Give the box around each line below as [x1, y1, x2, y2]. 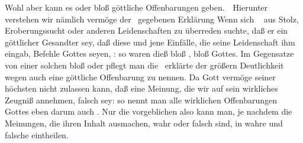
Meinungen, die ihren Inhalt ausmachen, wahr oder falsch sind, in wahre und [5, 116, 283, 129]
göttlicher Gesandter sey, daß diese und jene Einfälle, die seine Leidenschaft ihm [5, 35, 295, 48]
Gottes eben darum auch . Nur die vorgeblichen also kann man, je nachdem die [5, 105, 292, 118]
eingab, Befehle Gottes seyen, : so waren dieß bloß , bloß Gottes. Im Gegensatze [5, 47, 294, 60]
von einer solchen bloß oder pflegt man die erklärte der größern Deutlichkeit [5, 58, 284, 71]
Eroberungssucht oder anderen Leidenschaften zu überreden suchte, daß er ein [5, 24, 288, 37]
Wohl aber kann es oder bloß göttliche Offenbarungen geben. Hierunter [5, 1, 268, 13]
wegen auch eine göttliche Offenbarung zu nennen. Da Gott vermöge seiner [5, 70, 276, 83]
